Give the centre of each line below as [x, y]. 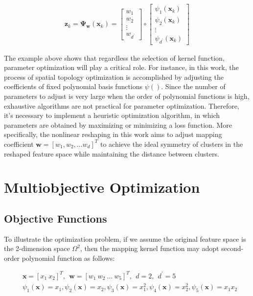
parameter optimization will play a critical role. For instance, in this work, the [121, 67]
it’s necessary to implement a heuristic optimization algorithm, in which [112, 115]
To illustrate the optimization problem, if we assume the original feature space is [125, 239]
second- [232, 248]
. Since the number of [193, 86]
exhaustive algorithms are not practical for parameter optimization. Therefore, [122, 105]
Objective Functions [56, 218]
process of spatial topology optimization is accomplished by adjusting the [114, 77]
